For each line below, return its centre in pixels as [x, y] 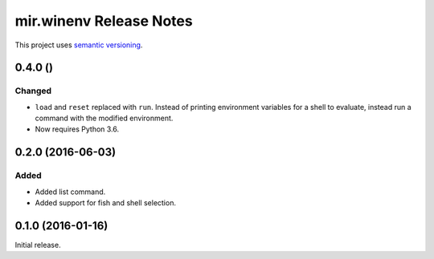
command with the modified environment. [104, 118]
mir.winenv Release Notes [104, 21]
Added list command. [70, 192]
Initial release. [38, 245]
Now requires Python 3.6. [77, 129]
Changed [33, 91]
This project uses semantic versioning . [79, 45]
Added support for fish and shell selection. [106, 203]
